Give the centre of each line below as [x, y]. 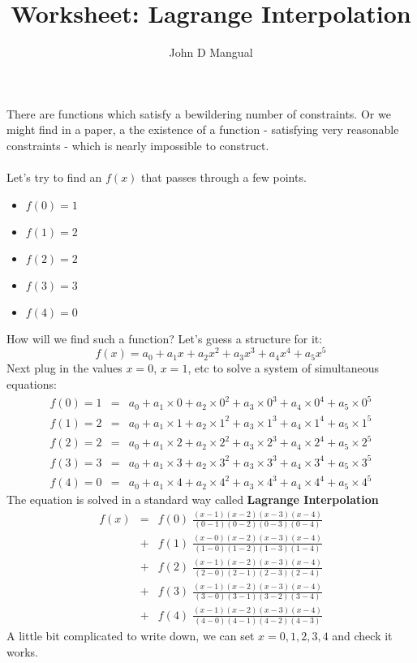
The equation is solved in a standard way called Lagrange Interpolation [193, 499]
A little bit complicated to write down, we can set [131, 636]
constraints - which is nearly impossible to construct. [138, 145]
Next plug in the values [64, 368]
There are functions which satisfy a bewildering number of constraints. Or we [199, 113]
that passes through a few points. [224, 177]
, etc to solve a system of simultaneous [283, 368]
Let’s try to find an [54, 177]
